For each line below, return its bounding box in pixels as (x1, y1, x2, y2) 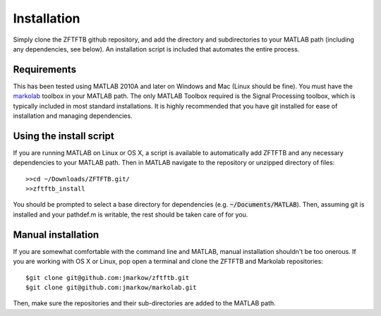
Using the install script (13, 130, 114, 142)
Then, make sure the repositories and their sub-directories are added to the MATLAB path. (13, 299, 277, 308)
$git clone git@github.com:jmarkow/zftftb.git (25, 274, 190, 281)
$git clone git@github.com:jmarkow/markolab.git (25, 283, 197, 291)
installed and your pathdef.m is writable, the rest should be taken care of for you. (13, 210, 248, 219)
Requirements (13, 63, 77, 75)
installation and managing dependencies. (13, 111, 133, 120)
